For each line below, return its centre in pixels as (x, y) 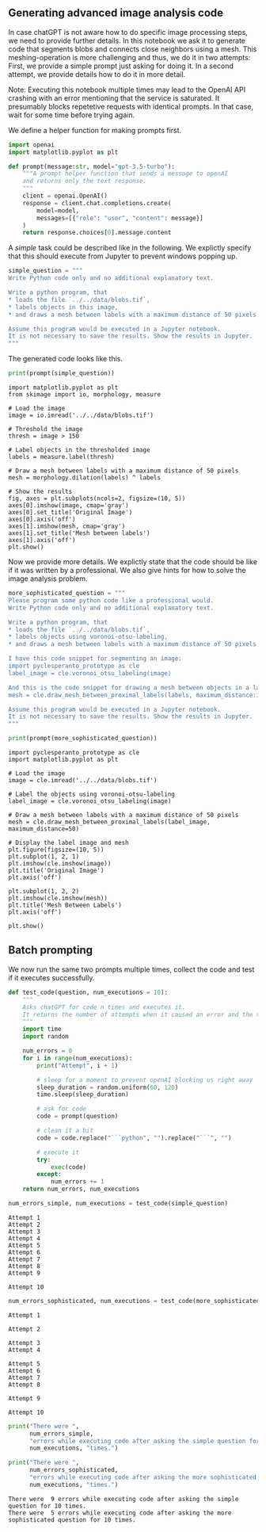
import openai (32, 145)
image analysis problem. (48, 579)
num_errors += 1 (77, 1182)
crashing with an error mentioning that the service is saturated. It (114, 97)
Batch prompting (51, 950)
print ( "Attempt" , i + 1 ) (78, 1065)
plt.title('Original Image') (56, 871)
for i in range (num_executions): (78, 1058)
